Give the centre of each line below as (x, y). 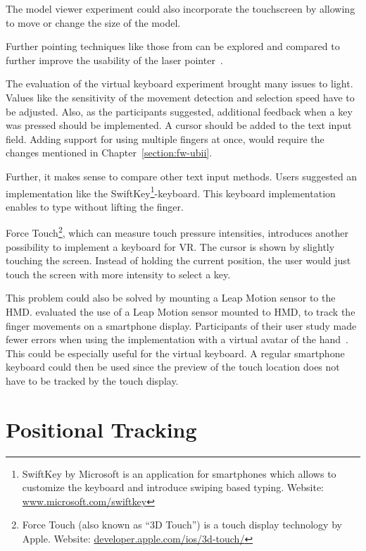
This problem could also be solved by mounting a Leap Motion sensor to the (171, 298)
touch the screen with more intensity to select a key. (118, 274)
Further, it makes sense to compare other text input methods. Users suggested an (182, 176)
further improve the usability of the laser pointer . (114, 60)
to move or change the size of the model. (93, 22)
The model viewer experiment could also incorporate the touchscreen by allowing (181, 8)
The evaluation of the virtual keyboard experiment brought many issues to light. (179, 83)
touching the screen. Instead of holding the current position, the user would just (178, 260)
